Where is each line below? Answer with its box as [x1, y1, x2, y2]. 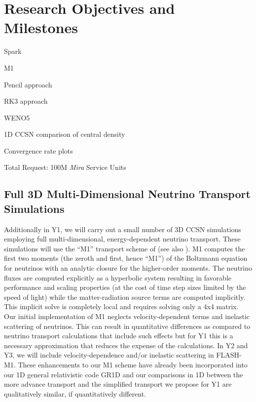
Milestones [4, 17, 78, 38]
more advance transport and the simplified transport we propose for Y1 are [4, 379, 232, 389]
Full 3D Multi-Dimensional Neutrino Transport [4, 186, 251, 201]
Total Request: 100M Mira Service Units [4, 162, 126, 172]
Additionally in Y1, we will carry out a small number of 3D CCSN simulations [4, 224, 241, 234]
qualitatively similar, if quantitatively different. [4, 388, 146, 399]
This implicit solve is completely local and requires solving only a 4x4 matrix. [4, 301, 239, 312]
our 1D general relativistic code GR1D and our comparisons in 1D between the [4, 369, 243, 379]
